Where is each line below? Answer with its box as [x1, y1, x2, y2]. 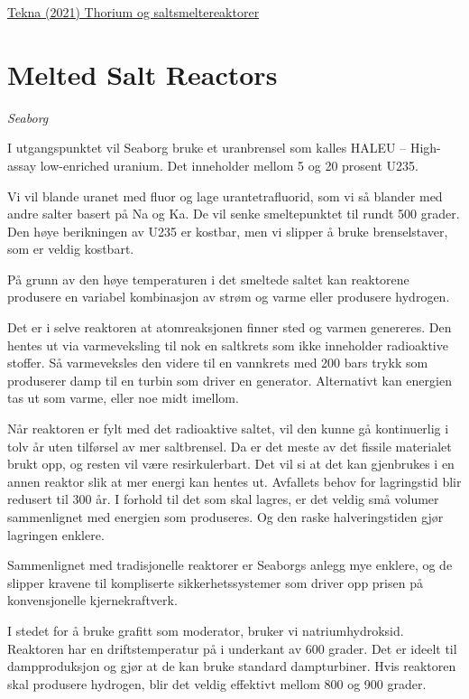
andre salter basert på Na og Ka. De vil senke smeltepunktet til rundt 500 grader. [7, 204, 460, 223]
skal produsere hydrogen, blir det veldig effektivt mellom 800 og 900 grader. [7, 674, 427, 693]
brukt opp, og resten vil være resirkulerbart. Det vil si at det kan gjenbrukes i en [7, 454, 455, 473]
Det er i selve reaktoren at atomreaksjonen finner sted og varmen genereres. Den [7, 318, 452, 337]
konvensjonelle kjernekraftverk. [7, 591, 178, 610]
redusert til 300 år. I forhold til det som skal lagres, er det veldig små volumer [7, 489, 439, 508]
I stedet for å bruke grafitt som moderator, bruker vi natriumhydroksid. [7, 620, 404, 639]
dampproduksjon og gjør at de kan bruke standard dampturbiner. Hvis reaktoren [7, 657, 456, 676]
